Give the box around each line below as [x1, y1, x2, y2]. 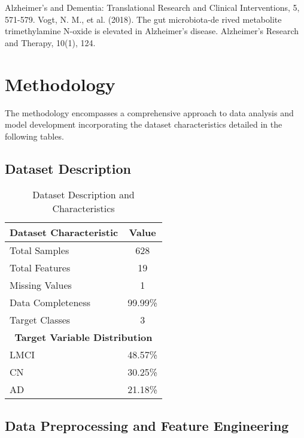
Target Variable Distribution [14, 330, 153, 345]
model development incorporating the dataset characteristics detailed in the [5, 118, 282, 131]
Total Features [10, 261, 71, 275]
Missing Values [10, 278, 72, 292]
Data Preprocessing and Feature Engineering [5, 416, 289, 434]
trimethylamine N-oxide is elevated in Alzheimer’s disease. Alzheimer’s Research [5, 25, 299, 37]
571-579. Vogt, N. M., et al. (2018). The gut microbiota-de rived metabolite [5, 13, 282, 25]
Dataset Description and [32, 188, 135, 202]
